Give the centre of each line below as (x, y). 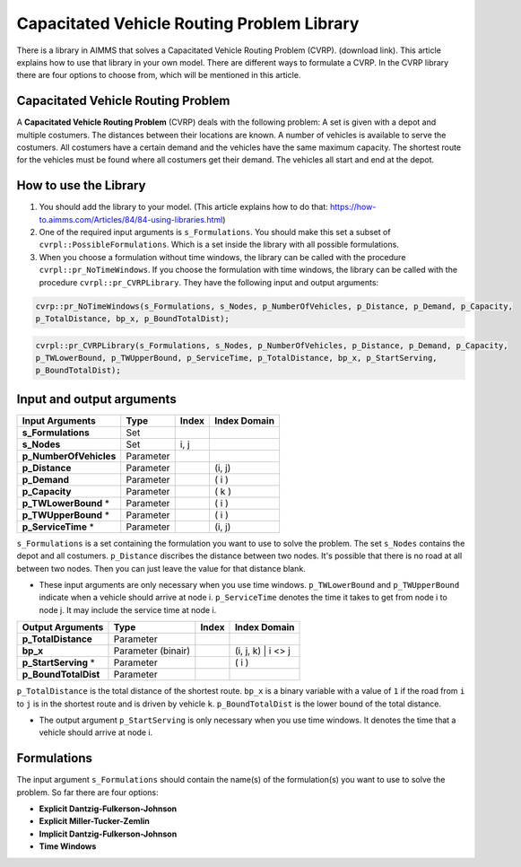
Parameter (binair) (152, 651)
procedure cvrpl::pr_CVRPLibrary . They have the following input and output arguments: (209, 282)
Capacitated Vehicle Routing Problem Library (188, 23)
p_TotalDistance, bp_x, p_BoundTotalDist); (133, 319)
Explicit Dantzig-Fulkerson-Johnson (108, 809)
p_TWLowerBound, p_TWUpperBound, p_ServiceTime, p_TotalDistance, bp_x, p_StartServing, (237, 358)
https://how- (353, 207)
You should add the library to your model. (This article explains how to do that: (184, 207)
